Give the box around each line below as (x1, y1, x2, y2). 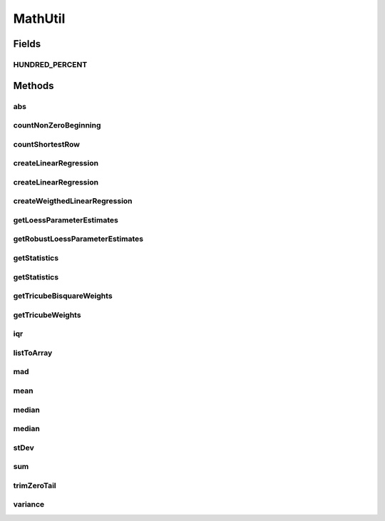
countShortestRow (13, 139, 80, 149)
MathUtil (13, 11, 66, 26)
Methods (13, 79, 54, 92)
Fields (13, 38, 41, 50)
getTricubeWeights (13, 310, 81, 320)
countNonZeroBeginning (13, 120, 101, 130)
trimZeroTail (13, 480, 56, 490)
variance (13, 500, 45, 510)
